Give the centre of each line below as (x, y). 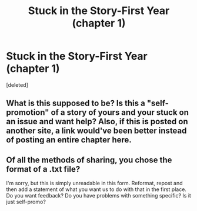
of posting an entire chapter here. (69, 140)
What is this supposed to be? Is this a (76, 103)
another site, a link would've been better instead (96, 131)
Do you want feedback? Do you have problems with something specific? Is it (98, 196)
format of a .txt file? (43, 169)
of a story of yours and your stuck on (120, 113)
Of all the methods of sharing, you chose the (89, 160)
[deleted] (17, 85)
